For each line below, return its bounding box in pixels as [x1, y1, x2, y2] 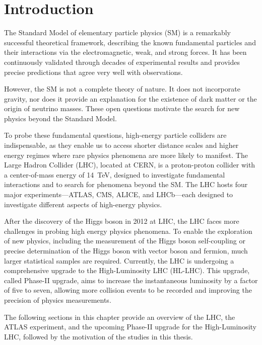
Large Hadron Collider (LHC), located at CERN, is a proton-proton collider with [4, 159, 255, 170]
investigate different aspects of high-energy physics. [4, 199, 162, 209]
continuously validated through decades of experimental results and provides [4, 56, 240, 67]
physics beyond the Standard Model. [4, 113, 117, 123]
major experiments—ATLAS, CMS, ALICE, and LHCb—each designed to [4, 189, 233, 200]
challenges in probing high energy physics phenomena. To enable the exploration [4, 225, 252, 236]
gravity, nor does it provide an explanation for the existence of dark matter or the [4, 93, 257, 104]
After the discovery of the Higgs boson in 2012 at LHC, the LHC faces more [4, 216, 239, 226]
